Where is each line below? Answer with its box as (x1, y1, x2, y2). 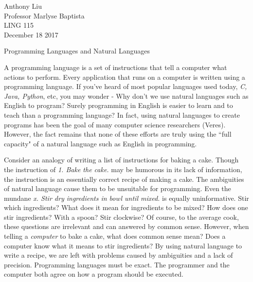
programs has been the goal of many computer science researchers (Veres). (4, 119, 226, 129)
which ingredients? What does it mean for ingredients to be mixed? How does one (4, 202, 248, 212)
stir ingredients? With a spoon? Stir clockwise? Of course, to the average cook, (4, 211, 239, 222)
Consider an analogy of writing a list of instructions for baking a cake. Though (4, 155, 239, 165)
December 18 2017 (4, 29, 58, 39)
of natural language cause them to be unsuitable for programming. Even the (4, 183, 231, 194)
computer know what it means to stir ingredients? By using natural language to (4, 240, 242, 250)
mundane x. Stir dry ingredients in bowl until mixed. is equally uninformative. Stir (4, 193, 249, 203)
